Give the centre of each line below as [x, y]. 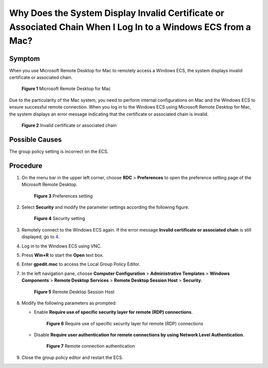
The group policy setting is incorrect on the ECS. [59, 151]
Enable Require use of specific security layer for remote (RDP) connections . [113, 312]
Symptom [25, 59]
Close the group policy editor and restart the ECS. [72, 357]
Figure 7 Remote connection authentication [91, 346]
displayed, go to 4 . [40, 237]
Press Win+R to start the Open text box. [63, 255]
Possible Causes [35, 139]
